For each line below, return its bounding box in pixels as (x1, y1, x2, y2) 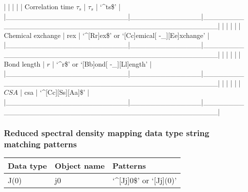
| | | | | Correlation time (4, 1, 74, 11)
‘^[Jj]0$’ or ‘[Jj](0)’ (112, 175, 177, 186)
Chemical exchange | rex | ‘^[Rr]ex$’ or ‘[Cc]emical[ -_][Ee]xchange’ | (4, 30, 210, 40)
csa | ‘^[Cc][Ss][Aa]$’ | (24, 87, 89, 97)
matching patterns (4, 138, 77, 150)
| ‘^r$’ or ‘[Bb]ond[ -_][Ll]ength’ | (52, 58, 152, 69)
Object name (54, 160, 105, 172)
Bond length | (4, 58, 45, 69)
